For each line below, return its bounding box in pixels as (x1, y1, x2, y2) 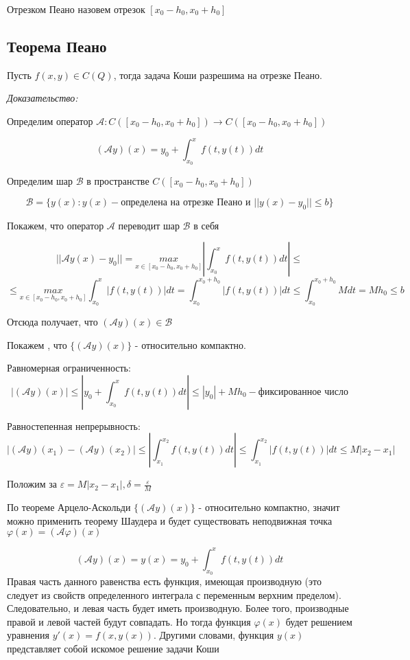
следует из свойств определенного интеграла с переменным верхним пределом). (7, 587, 341, 602)
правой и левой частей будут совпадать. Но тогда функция (7, 614, 251, 628)
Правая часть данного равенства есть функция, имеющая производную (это (7, 574, 322, 589)
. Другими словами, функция (153, 628, 274, 642)
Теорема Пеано (7, 35, 107, 56)
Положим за (7, 477, 57, 491)
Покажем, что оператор (7, 218, 104, 232)
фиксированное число (258, 387, 348, 397)
